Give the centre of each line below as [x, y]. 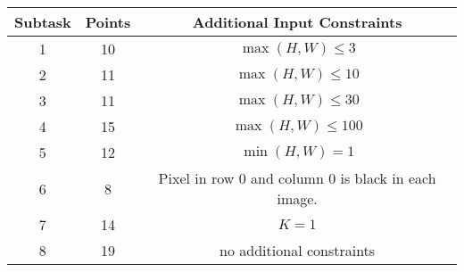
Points [108, 22]
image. [297, 198]
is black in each [388, 178]
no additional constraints [298, 250]
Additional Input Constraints [297, 22]
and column [287, 178]
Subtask [43, 22]
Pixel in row [196, 178]
